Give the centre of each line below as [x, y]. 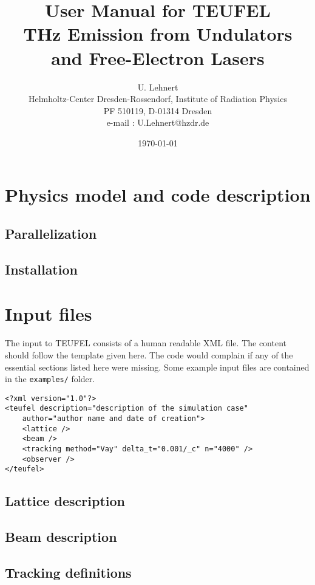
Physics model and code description [158, 195]
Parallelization [51, 234]
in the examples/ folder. [50, 379]
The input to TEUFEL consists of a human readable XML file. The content [146, 343]
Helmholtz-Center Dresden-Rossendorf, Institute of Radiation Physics [158, 99]
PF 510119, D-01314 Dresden [158, 110]
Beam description [61, 537]
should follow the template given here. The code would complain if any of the [149, 354]
